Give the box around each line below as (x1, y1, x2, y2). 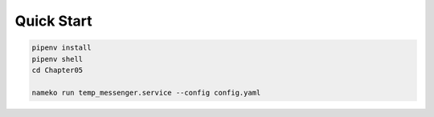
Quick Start (14, 12, 92, 30)
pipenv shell (31, 54, 84, 63)
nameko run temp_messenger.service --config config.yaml (31, 88, 261, 97)
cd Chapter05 (31, 65, 84, 75)
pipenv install (31, 43, 92, 52)
